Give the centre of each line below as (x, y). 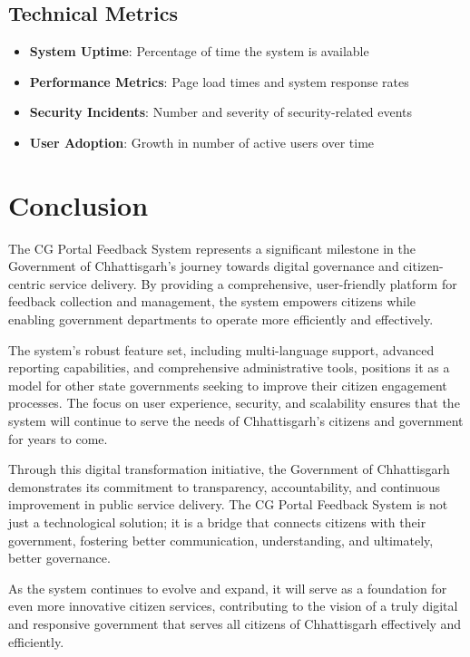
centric (27, 283)
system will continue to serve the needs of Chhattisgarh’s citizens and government (236, 421)
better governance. (59, 558)
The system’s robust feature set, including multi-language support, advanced (221, 349)
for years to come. (58, 438)
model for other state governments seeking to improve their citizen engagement (228, 385)
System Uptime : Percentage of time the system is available (199, 51)
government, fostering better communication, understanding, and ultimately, (221, 540)
